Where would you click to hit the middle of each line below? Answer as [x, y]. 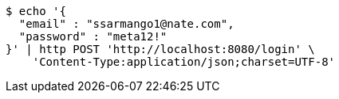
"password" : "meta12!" [93, 36]
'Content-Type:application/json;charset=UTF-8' [184, 62]
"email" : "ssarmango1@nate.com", [126, 24]
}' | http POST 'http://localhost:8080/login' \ [160, 49]
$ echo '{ [36, 11]
